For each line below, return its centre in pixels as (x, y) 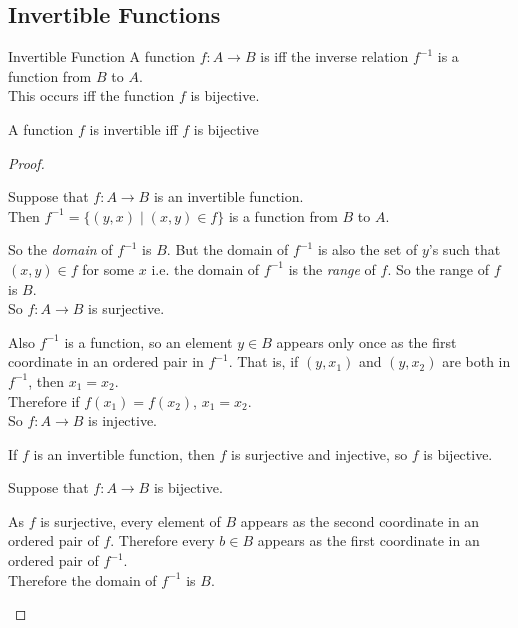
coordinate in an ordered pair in (106, 361)
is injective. (123, 420)
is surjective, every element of (130, 520)
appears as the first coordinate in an (368, 540)
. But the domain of (227, 249)
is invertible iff (133, 128)
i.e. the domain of (205, 268)
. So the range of (438, 268)
